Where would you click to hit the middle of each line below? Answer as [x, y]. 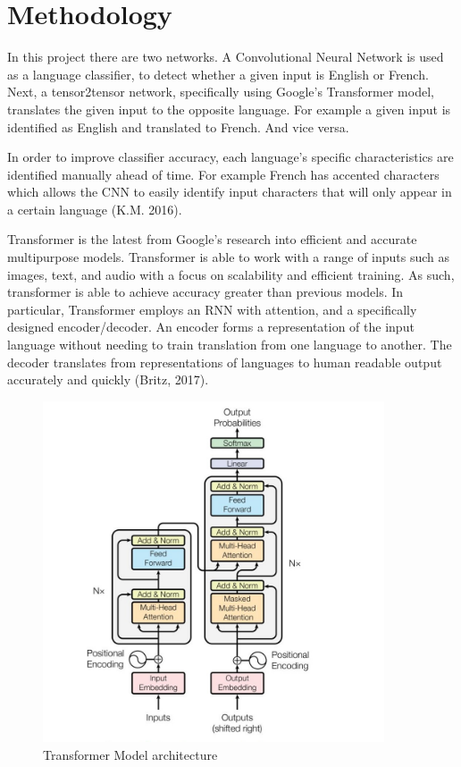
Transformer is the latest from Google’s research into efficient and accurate [212, 239]
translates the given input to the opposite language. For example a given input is [229, 109]
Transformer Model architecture [130, 754]
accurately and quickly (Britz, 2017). [108, 379]
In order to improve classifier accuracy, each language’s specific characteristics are [230, 157]
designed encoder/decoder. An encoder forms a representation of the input [211, 327]
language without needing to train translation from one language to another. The [230, 345]
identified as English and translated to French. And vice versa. [178, 126]
